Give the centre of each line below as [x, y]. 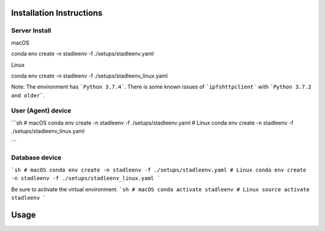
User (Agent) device [41, 111]
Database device [36, 158]
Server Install [31, 31]
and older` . [28, 95]
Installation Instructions [57, 13]
